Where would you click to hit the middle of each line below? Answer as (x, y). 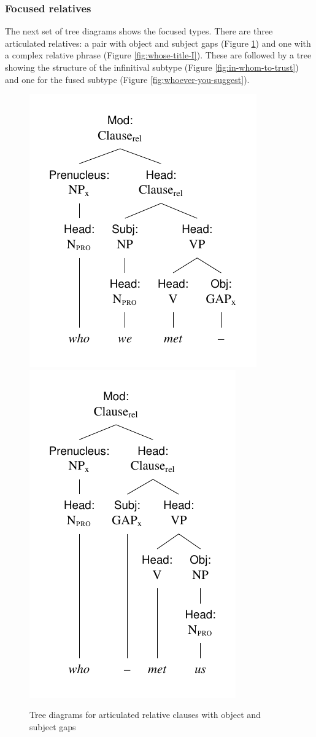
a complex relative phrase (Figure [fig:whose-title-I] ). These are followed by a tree (158, 55)
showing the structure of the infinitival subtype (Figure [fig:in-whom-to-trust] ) (152, 67)
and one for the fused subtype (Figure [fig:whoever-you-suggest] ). (127, 79)
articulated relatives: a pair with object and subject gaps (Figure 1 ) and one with (158, 43)
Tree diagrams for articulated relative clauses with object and (145, 715)
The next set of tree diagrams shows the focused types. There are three (139, 31)
